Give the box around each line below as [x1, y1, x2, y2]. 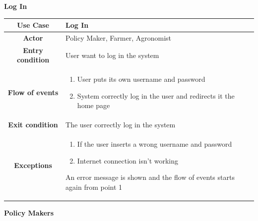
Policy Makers [4, 207, 54, 218]
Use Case [17, 20, 49, 30]
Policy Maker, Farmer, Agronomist [65, 32, 172, 43]
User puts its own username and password [77, 74, 205, 84]
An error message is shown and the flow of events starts [65, 172, 235, 182]
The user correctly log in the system [65, 119, 176, 130]
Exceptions [14, 160, 52, 170]
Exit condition [8, 119, 58, 130]
